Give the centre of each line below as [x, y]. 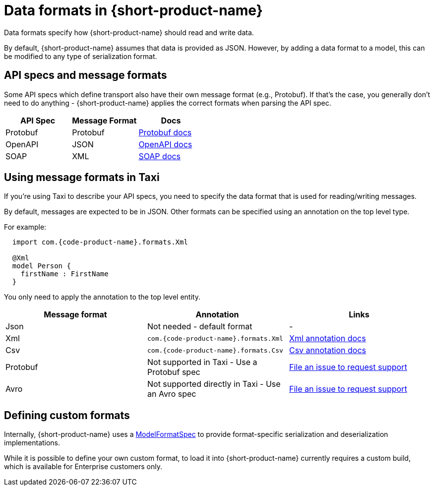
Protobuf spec [174, 372]
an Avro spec [172, 394]
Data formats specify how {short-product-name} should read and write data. [129, 32]
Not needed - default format [200, 327]
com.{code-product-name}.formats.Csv [215, 350]
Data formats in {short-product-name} [133, 10]
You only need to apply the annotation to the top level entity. [102, 297]
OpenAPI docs [165, 144]
